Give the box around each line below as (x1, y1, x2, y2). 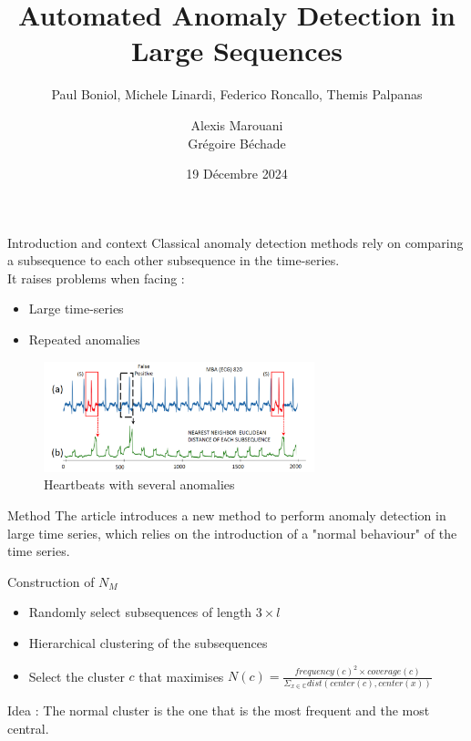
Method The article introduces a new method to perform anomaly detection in (7, 505, 446, 524)
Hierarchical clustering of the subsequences (28, 633, 268, 652)
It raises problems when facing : (7, 268, 185, 287)
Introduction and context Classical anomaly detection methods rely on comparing (7, 232, 464, 252)
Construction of (7, 571, 95, 591)
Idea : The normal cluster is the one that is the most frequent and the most (7, 701, 430, 720)
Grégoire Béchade (188, 133, 286, 152)
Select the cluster (28, 666, 125, 685)
